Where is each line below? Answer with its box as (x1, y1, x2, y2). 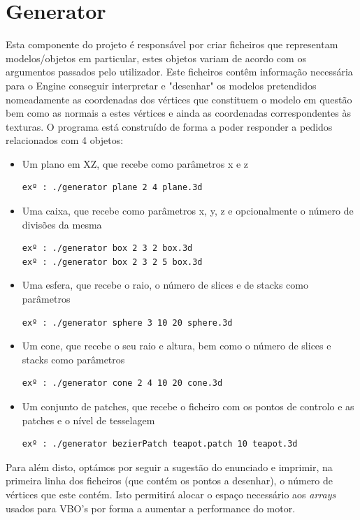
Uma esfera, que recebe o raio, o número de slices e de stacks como (22, 277, 308, 292)
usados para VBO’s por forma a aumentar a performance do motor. (6, 500, 296, 515)
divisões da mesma (22, 217, 102, 231)
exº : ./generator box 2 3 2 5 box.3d (22, 257, 203, 267)
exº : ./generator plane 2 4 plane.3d (22, 182, 203, 193)
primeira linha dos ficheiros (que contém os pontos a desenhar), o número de (6, 473, 333, 488)
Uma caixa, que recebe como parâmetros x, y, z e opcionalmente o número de (22, 203, 354, 218)
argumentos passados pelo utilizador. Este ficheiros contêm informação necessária (6, 64, 353, 79)
